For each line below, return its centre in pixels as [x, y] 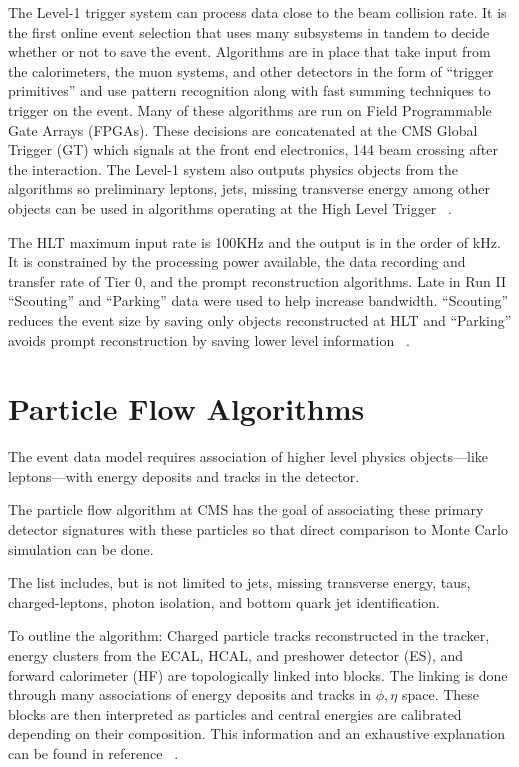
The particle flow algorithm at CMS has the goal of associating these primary [246, 509]
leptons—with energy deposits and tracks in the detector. [184, 475]
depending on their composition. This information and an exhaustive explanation [256, 733]
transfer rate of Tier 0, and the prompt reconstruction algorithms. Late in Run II [257, 280]
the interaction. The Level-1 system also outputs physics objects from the [233, 168]
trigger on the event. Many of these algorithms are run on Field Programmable [250, 109]
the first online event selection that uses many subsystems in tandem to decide [249, 31]
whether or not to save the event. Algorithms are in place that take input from [249, 51]
